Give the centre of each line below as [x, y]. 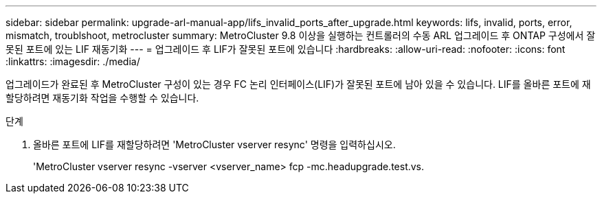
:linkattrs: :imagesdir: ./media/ [73, 61]
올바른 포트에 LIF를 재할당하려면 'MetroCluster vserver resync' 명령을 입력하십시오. [214, 144]
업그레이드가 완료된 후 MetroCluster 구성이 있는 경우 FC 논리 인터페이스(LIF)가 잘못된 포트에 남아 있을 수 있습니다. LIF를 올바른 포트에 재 [298, 84]
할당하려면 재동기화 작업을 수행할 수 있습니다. [102, 98]
